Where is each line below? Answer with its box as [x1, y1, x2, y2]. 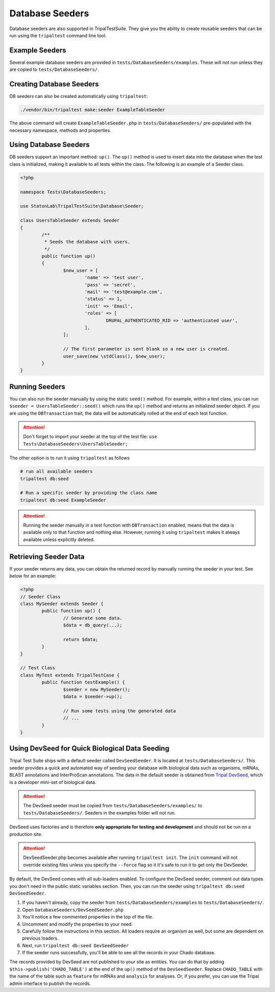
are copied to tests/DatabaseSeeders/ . [9, 66, 99, 72]
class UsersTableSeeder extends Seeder [20, 217, 120, 224]
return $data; [63, 636, 99, 642]
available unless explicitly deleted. [23, 536, 95, 542]
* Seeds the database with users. [44, 239, 131, 245]
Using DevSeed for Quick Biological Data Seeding [9, 744, 170, 753]
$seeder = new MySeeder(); [63, 686, 131, 692]
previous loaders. [22, 935, 59, 941]
